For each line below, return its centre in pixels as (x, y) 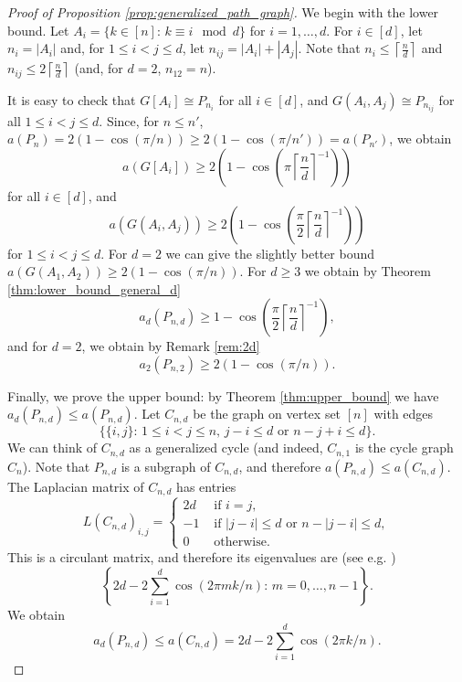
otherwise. (242, 542)
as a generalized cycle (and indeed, (226, 448)
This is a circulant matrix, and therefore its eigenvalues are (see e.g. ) (202, 556)
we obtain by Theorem (367, 271)
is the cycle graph (404, 448)
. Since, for (129, 120)
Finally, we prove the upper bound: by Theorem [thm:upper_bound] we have (223, 395)
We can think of (52, 448)
